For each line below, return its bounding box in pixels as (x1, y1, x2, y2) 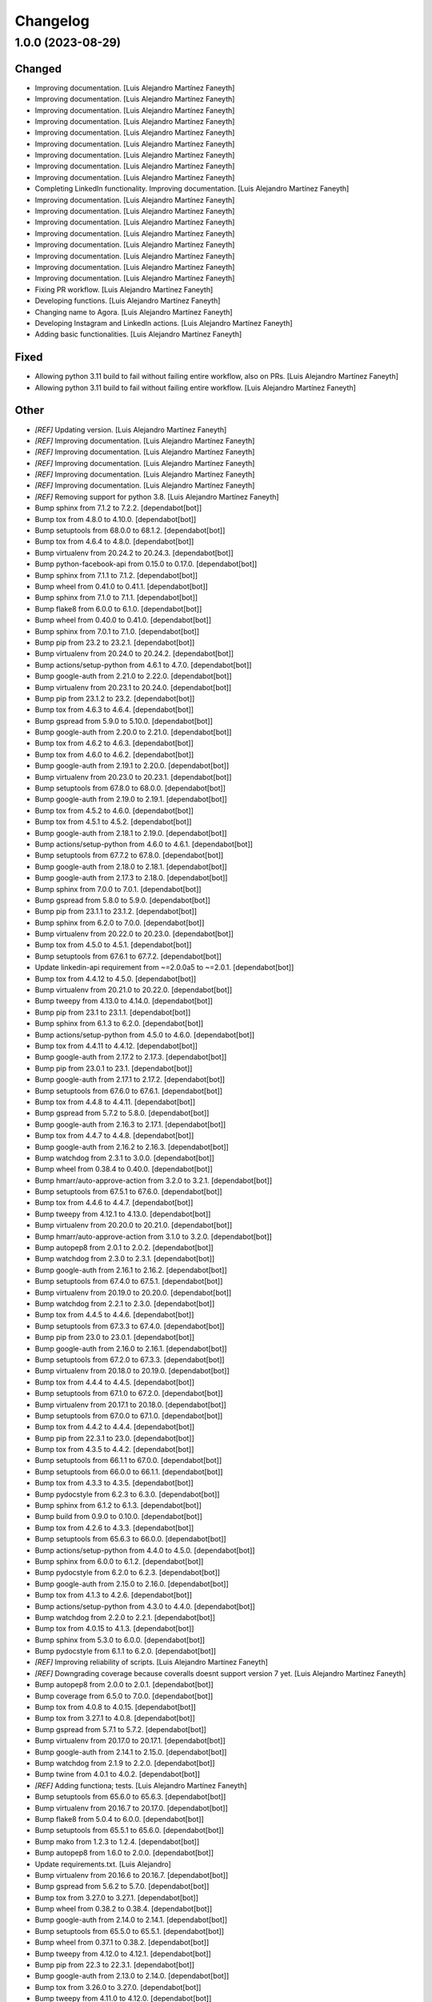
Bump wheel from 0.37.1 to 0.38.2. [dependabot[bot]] (34, 1938, 210, 1948)
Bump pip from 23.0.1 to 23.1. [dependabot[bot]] (34, 1063, 193, 1073)
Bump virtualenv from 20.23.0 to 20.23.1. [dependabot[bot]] (34, 772, 232, 782)
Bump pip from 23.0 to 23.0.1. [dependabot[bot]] (34, 1333, 195, 1342)
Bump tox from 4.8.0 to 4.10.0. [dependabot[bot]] (34, 514, 197, 524)
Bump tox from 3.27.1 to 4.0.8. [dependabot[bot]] (34, 1714, 195, 1723)
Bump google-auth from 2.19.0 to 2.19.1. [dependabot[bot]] (34, 794, 227, 804)
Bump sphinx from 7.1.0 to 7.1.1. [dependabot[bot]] (34, 593, 198, 602)
